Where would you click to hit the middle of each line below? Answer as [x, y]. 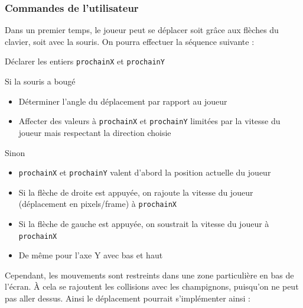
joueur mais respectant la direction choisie [95, 132]
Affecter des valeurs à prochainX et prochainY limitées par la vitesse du [149, 121]
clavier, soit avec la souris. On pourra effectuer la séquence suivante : [130, 41]
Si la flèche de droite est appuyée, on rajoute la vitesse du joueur [136, 192]
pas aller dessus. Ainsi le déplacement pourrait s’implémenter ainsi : [128, 298]
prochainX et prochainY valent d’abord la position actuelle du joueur [145, 172]
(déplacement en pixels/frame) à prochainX [97, 204]
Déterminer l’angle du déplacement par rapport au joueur [123, 101]
